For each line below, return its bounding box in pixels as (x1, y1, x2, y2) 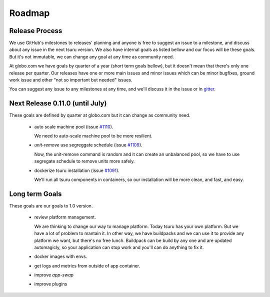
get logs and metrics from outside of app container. (34, 262, 140, 268)
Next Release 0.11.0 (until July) (9, 99, 107, 107)
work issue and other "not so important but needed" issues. (9, 77, 132, 83)
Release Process (9, 26, 62, 35)
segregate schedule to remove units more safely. (34, 158, 135, 164)
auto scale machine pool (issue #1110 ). (34, 123, 113, 129)
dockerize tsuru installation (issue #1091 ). (34, 167, 119, 173)
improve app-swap (34, 272, 74, 278)
